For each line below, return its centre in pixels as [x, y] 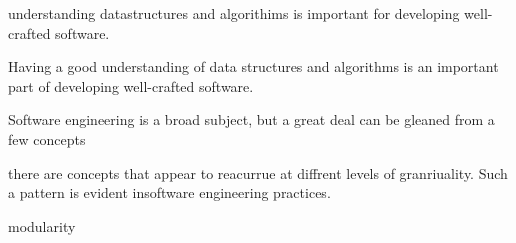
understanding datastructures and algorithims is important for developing [234, 13]
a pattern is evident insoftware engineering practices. [169, 192]
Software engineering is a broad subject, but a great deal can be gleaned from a [251, 119]
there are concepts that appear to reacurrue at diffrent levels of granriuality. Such [258, 172]
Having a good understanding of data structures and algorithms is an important [253, 66]
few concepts [47, 138]
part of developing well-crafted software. [131, 85]
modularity [42, 225]
